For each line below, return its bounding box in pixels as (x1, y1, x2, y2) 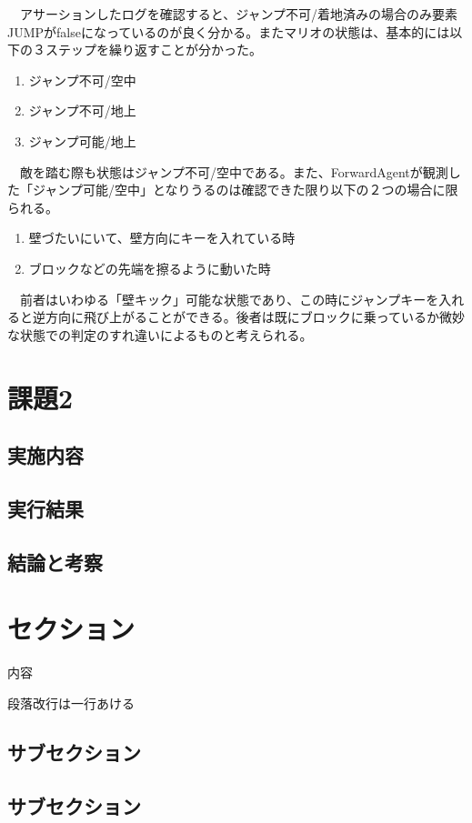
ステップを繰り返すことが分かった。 (45, 40, 262, 59)
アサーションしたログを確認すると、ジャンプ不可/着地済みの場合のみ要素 (19, 5, 458, 23)
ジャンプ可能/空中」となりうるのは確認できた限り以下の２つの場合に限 (32, 180, 458, 199)
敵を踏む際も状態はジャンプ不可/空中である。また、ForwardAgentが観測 (19, 162, 448, 181)
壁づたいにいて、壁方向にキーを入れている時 (28, 228, 296, 247)
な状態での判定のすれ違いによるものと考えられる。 (7, 325, 313, 344)
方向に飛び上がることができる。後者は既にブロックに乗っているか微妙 (45, 307, 466, 326)
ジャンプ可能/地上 (28, 131, 136, 150)
